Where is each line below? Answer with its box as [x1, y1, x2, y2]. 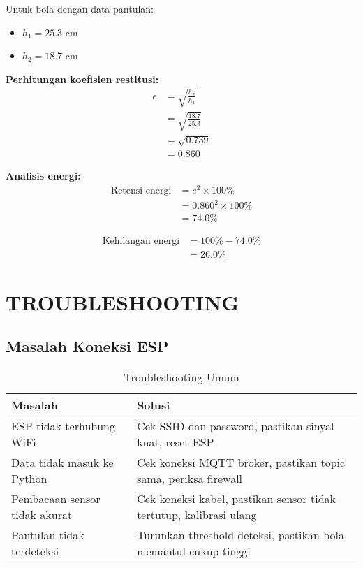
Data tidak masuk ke [11, 454, 114, 471]
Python [11, 470, 47, 487]
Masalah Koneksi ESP [6, 335, 169, 357]
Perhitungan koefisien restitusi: [6, 71, 159, 86]
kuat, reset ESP [137, 434, 214, 451]
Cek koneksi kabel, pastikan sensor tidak [137, 490, 336, 507]
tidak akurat [11, 507, 73, 523]
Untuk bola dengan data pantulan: [6, 1, 154, 15]
